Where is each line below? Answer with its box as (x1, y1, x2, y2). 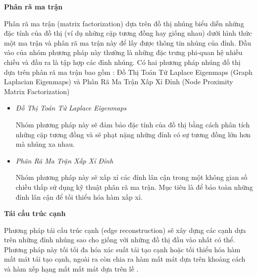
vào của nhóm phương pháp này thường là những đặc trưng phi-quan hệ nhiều (4, 47, 243, 57)
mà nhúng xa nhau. (15, 139, 75, 149)
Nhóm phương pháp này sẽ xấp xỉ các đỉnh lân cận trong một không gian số (15, 172, 248, 182)
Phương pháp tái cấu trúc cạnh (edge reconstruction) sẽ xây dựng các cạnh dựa (4, 224, 246, 235)
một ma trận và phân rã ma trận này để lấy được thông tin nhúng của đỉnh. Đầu (4, 37, 251, 48)
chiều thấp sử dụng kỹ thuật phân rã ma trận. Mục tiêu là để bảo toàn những (15, 181, 253, 192)
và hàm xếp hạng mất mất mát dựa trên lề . (4, 264, 139, 274)
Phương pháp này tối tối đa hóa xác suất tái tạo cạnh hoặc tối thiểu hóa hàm (4, 244, 241, 254)
